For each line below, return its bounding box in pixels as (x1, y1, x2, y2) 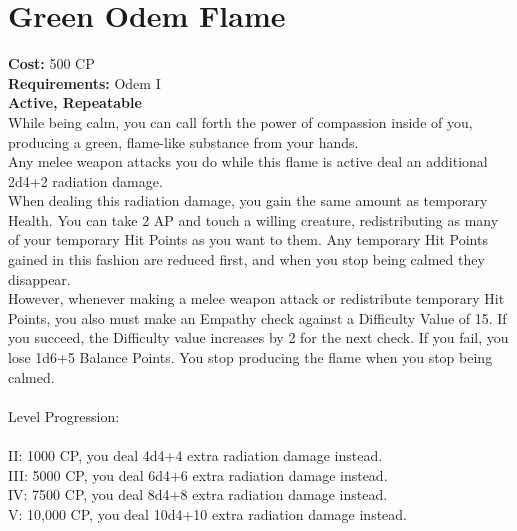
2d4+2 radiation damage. (8, 170, 163, 191)
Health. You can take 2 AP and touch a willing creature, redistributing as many (8, 209, 499, 230)
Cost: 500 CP (8, 53, 95, 74)
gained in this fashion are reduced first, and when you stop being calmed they (8, 249, 485, 270)
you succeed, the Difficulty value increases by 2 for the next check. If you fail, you (8, 327, 509, 348)
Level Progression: (8, 405, 120, 426)
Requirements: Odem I (8, 72, 161, 93)
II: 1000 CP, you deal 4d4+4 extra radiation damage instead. (8, 445, 383, 465)
